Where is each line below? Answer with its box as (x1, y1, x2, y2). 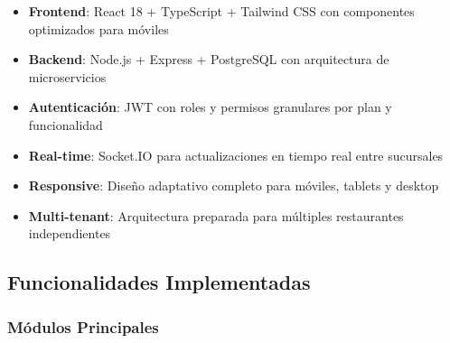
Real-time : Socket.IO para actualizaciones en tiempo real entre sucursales (28, 145, 444, 164)
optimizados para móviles (28, 19, 169, 38)
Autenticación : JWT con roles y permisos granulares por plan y (28, 97, 392, 116)
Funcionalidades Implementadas (7, 268, 311, 296)
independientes (28, 224, 111, 243)
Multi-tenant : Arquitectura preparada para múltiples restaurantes (28, 206, 404, 225)
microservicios (28, 67, 107, 86)
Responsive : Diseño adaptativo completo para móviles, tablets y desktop (28, 176, 439, 195)
